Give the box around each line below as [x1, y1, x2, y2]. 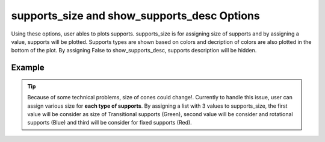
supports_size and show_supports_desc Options [11, 9, 260, 22]
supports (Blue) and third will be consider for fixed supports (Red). [27, 119, 192, 126]
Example [11, 63, 45, 73]
